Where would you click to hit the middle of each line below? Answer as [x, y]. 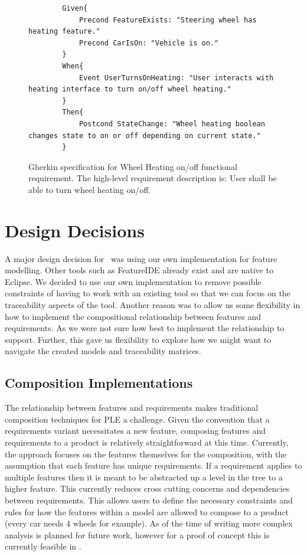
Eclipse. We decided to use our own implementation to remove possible [133, 281]
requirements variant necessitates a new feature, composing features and [135, 431]
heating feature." [64, 32]
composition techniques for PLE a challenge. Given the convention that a [137, 419]
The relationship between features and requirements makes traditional [132, 408]
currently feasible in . [43, 546]
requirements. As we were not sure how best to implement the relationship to [145, 328]
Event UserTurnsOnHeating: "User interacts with [176, 78]
